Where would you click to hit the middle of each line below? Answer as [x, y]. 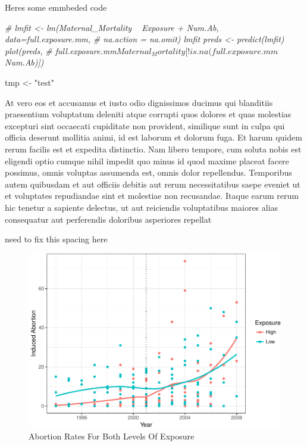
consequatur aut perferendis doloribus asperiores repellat [108, 219]
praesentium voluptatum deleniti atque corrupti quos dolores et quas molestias [148, 114]
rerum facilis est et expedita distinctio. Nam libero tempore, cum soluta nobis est [153, 149]
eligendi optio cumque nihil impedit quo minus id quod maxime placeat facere [147, 160]
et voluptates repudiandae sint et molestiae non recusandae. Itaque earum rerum [152, 196]
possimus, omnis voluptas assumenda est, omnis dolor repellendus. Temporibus [148, 172]
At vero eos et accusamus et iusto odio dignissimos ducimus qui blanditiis [139, 102]
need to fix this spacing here [56, 239]
